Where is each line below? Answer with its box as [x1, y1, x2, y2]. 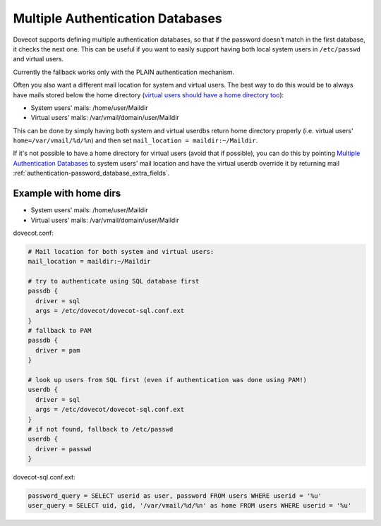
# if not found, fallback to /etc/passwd [28, 425, 174, 433]
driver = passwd [35, 445, 92, 453]
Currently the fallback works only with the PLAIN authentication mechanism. [13, 68, 235, 76]
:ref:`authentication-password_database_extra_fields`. [13, 169, 170, 178]
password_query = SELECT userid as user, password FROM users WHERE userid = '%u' [28, 492, 322, 500]
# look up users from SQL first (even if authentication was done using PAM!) [28, 376, 307, 384]
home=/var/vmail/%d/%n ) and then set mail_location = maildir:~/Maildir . [13, 136, 258, 145]
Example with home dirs [13, 188, 121, 200]
